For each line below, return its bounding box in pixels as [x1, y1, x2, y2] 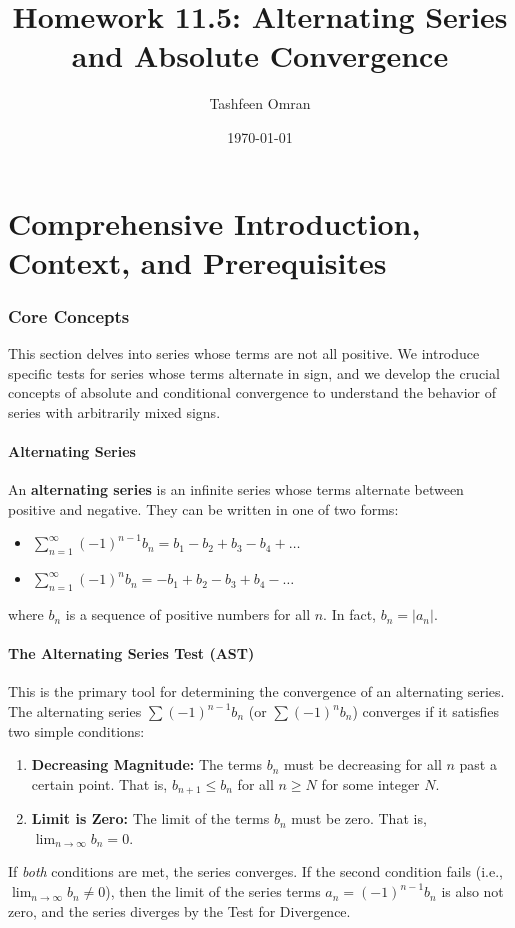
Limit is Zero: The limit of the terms [31, 808, 270, 829]
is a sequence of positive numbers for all [65, 604, 311, 625]
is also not [441, 881, 504, 902]
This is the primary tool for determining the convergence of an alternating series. [8, 681, 505, 702]
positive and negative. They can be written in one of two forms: [8, 498, 399, 519]
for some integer [321, 773, 420, 794]
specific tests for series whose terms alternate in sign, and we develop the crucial [8, 362, 500, 383]
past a [459, 754, 497, 775]
